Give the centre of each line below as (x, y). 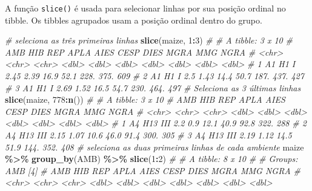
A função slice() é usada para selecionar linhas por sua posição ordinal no (145, 8)
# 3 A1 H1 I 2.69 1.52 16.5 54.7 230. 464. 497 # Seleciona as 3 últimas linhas (153, 87)
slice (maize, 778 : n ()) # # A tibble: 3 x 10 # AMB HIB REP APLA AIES (145, 99)
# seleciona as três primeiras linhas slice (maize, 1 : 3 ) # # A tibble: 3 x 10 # (149, 40)
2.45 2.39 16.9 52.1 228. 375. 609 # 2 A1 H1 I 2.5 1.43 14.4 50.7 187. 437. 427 (154, 76)
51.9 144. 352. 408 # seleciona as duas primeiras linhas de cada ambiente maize (154, 147)
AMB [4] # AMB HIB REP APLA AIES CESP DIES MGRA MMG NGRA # (153, 170)
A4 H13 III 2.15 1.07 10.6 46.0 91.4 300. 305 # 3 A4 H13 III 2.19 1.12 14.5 (148, 135)
